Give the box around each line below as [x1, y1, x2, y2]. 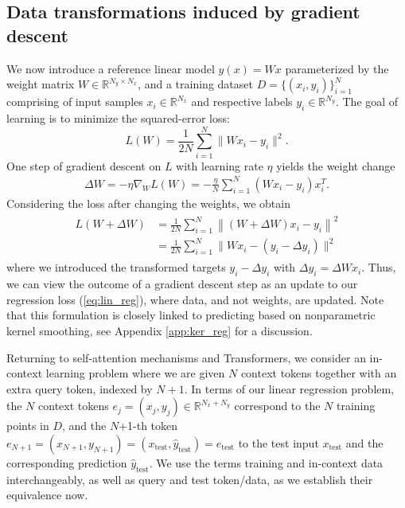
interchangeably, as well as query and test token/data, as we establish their [6, 471, 373, 487]
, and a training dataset [138, 76, 253, 92]
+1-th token [119, 417, 178, 434]
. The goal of [335, 93, 399, 110]
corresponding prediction [6, 454, 127, 471]
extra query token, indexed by [6, 380, 153, 397]
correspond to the [234, 397, 321, 414]
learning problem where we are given [45, 365, 225, 381]
